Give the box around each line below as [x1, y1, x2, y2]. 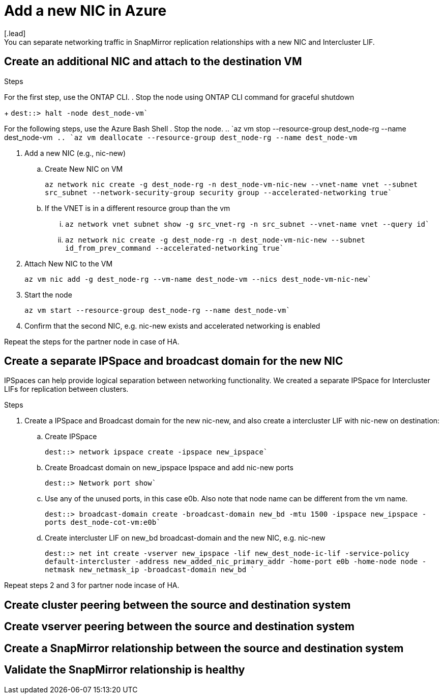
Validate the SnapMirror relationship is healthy [4, 663, 245, 677]
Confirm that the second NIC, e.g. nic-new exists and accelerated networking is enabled [24, 321, 320, 330]
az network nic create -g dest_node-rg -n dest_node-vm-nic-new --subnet [65, 235, 366, 244]
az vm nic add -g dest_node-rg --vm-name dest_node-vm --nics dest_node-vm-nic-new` [24, 275, 372, 283]
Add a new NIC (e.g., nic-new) [24, 148, 126, 157]
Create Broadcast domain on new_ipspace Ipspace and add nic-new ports [45, 463, 293, 472]
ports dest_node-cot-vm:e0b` [45, 518, 161, 527]
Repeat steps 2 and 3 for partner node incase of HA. [4, 581, 180, 590]
